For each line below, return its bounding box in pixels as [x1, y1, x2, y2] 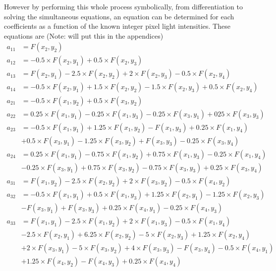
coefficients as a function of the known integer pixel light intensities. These [4, 21, 230, 31]
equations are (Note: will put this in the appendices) [4, 30, 164, 41]
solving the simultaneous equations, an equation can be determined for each [4, 11, 234, 21]
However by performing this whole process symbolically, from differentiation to [4, 1, 243, 11]
